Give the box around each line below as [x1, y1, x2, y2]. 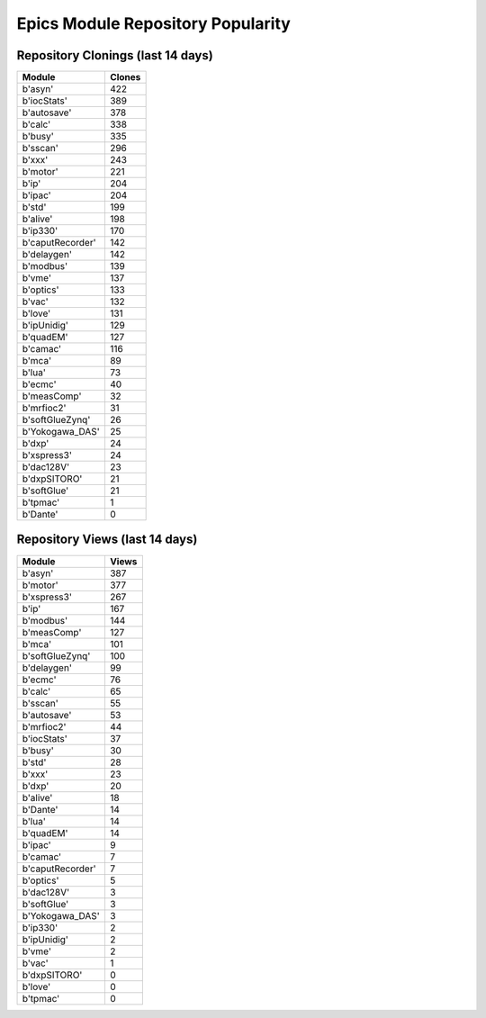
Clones [109, 71, 141, 84]
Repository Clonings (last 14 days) [16, 48, 213, 63]
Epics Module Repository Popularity [16, 14, 292, 33]
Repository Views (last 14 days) [16, 532, 198, 547]
